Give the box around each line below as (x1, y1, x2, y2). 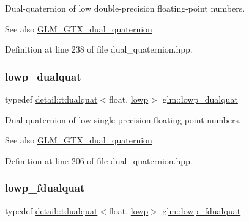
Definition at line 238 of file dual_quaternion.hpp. (5, 43, 193, 56)
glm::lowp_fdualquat (162, 204, 241, 217)
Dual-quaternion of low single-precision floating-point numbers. (5, 113, 241, 126)
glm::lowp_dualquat (162, 93, 238, 105)
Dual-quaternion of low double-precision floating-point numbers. (5, 2, 245, 14)
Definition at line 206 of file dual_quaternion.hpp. (5, 154, 193, 167)
